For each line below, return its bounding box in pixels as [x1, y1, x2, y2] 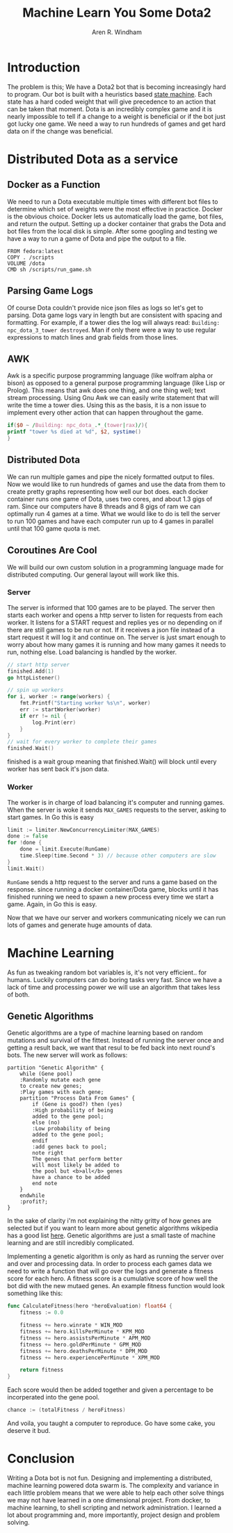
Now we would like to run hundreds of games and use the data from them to [7, 480, 226, 488]
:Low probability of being [32, 1125, 111, 1132]
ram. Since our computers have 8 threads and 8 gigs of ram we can [7, 502, 201, 511]
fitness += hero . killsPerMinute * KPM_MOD [19, 1329, 145, 1335]
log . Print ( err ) [32, 719, 77, 726]
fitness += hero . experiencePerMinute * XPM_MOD [19, 1354, 160, 1361]
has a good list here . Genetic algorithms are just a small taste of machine [7, 1231, 216, 1239]
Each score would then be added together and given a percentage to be [7, 1386, 214, 1394]
